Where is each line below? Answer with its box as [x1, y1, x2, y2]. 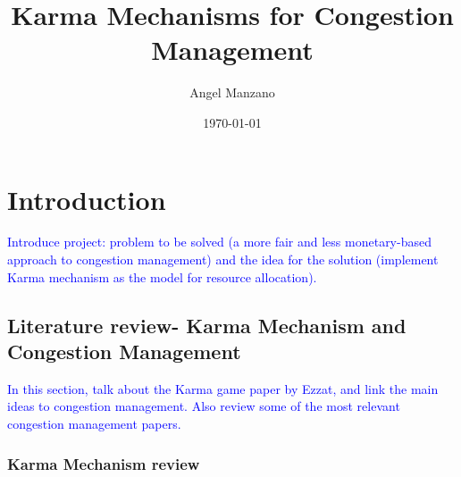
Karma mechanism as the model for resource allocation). [7, 267, 317, 286]
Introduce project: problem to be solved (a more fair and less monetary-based [7, 232, 432, 251]
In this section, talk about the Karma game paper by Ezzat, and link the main [7, 379, 439, 397]
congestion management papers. [7, 414, 181, 432]
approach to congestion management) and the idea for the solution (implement [7, 250, 439, 269]
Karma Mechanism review [7, 452, 200, 474]
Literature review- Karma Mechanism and [7, 311, 407, 339]
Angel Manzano [189, 83, 275, 102]
